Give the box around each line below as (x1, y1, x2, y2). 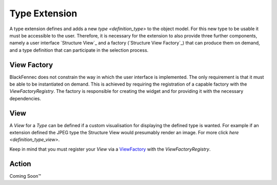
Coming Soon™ (9, 173, 41, 179)
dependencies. (9, 95, 41, 101)
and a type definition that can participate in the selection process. (9, 47, 149, 53)
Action (9, 159, 31, 168)
